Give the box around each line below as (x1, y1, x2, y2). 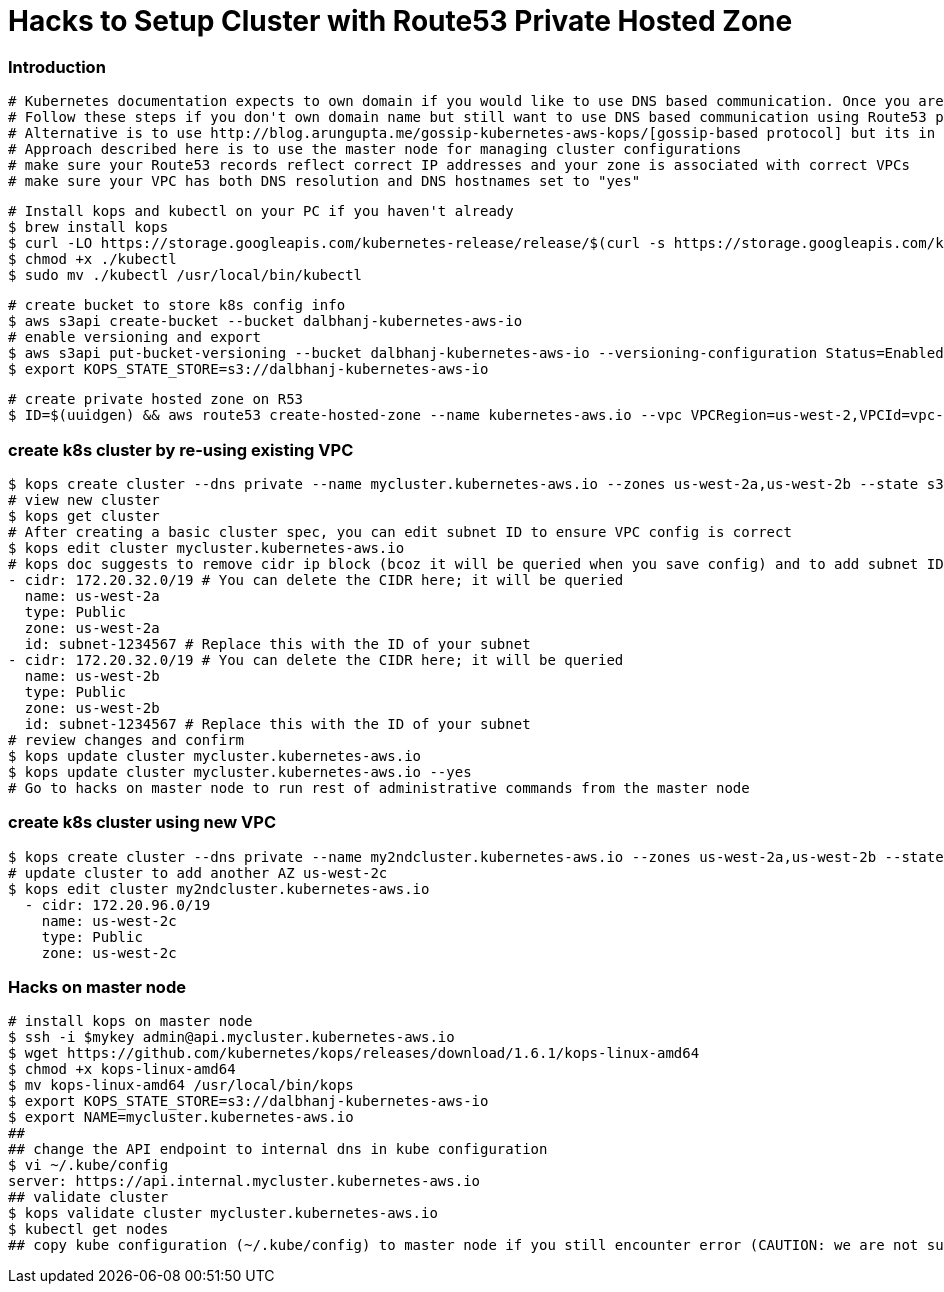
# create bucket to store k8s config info (8, 297, 346, 314)
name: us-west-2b (24, 667, 160, 684)
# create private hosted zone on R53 (8, 391, 304, 408)
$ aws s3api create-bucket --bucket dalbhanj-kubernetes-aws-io (8, 313, 523, 330)
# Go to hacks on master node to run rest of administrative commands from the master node (8, 779, 750, 796)
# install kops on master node (8, 1013, 253, 1030)
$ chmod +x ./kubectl (8, 251, 177, 268)
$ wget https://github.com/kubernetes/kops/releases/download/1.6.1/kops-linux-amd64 (8, 1045, 700, 1062)
